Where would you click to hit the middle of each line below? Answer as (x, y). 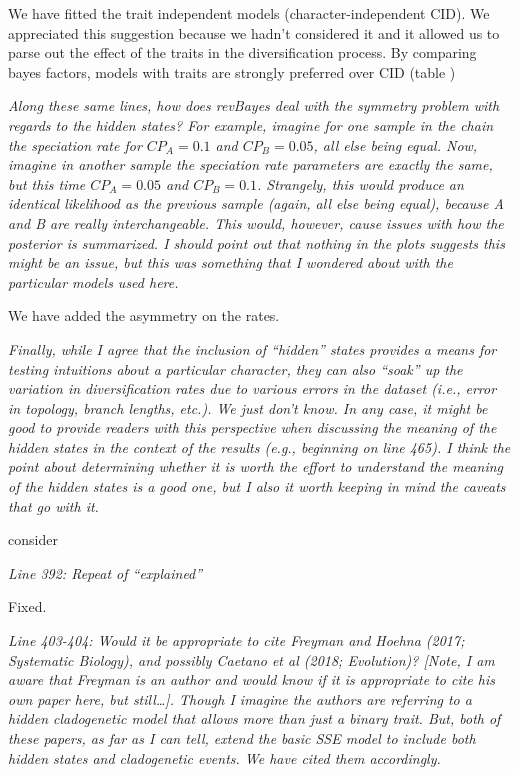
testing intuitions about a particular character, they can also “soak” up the (235, 368)
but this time (47, 183)
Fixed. (27, 606)
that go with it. (53, 505)
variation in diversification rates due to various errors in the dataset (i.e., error (252, 388)
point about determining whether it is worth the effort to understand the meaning (255, 466)
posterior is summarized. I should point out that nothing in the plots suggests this (256, 242)
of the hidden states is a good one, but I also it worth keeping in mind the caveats (257, 486)
